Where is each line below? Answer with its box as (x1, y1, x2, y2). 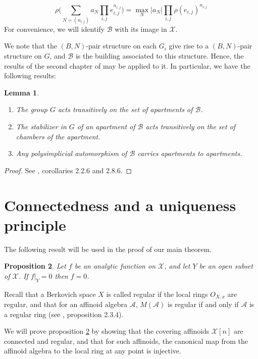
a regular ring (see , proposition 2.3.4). (4, 309, 124, 319)
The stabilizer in (16, 121, 67, 131)
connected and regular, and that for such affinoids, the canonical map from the (4, 335, 248, 346)
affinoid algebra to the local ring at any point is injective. (4, 345, 181, 356)
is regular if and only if (167, 299, 239, 310)
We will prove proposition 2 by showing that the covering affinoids (4, 326, 210, 336)
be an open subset (199, 261, 253, 271)
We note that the (4, 40, 57, 51)
